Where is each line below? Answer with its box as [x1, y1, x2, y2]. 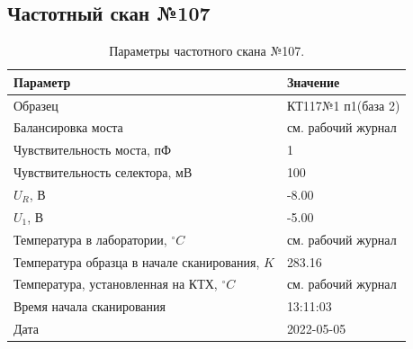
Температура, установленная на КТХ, [13, 274, 218, 293]
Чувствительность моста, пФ [13, 140, 172, 159]
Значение [286, 72, 340, 91]
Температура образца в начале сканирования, [13, 252, 260, 271]
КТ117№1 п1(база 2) [286, 95, 400, 114]
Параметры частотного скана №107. [109, 41, 305, 60]
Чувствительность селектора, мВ [13, 163, 193, 182]
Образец [13, 95, 58, 114]
